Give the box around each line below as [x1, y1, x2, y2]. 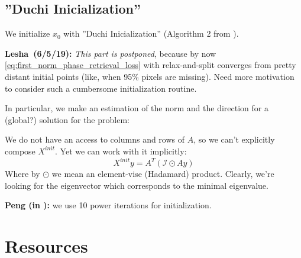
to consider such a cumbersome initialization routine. [5, 82, 197, 94]
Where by [5, 167, 40, 180]
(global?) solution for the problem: [5, 113, 130, 125]
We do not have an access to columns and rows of [5, 133, 185, 146]
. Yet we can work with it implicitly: [55, 144, 187, 157]
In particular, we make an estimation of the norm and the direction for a [5, 102, 268, 114]
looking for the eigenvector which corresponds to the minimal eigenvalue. [5, 179, 268, 191]
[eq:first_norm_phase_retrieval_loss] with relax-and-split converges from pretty [5, 59, 296, 71]
